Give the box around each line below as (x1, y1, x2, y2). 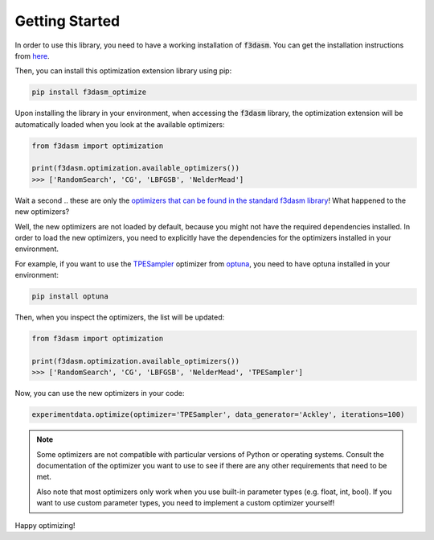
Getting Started (14, 12, 121, 30)
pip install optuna (31, 292, 108, 301)
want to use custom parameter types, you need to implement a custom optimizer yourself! (36, 498, 335, 508)
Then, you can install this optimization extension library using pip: (14, 66, 232, 76)
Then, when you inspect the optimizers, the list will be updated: (14, 312, 225, 322)
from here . (14, 51, 50, 60)
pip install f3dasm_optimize (31, 88, 147, 97)
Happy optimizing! (14, 520, 76, 530)
